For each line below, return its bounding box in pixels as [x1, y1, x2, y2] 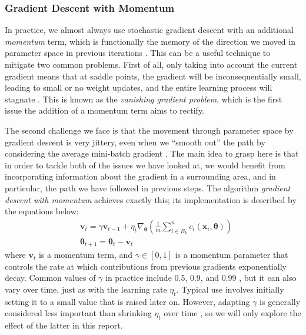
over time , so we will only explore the [164, 307, 301, 319]
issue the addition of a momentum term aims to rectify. [5, 104, 205, 117]
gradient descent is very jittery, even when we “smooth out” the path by [5, 135, 265, 148]
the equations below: [5, 205, 79, 217]
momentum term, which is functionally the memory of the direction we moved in [5, 35, 295, 47]
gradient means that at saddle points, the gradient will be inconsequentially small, [5, 69, 301, 82]
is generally [260, 295, 301, 307]
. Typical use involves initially [176, 283, 284, 296]
